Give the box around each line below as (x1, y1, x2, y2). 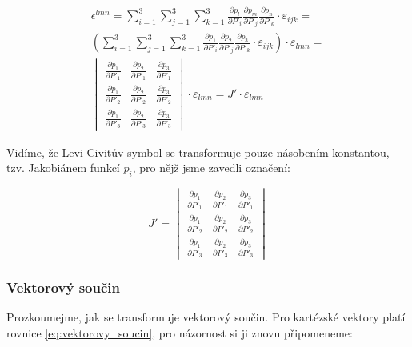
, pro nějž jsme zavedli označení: (132, 159, 290, 176)
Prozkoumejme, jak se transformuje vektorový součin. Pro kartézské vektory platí (6, 309, 406, 325)
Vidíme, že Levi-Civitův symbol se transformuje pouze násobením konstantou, (6, 143, 390, 160)
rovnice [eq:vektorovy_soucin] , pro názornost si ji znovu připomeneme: (6, 324, 353, 341)
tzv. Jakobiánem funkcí (6, 159, 120, 176)
